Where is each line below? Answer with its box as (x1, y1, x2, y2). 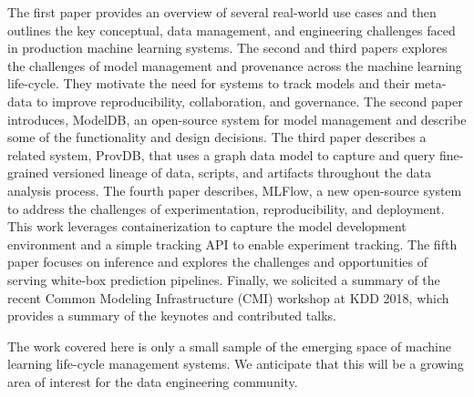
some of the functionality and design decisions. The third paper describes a (7, 127, 427, 147)
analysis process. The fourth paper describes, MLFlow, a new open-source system (7, 180, 462, 199)
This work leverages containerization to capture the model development (7, 217, 407, 236)
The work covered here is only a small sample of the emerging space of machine (7, 336, 451, 355)
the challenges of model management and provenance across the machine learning (7, 56, 462, 75)
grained (7, 163, 49, 182)
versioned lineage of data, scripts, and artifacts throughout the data (52, 163, 431, 182)
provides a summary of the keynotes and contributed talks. (7, 306, 336, 325)
